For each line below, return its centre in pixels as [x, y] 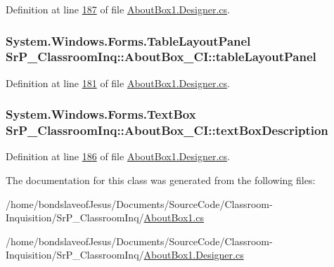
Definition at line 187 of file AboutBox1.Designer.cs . [118, 9]
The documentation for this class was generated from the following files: [161, 180]
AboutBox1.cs [174, 217]
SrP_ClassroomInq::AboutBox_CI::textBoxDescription [167, 130]
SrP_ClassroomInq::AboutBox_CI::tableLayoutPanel [161, 57]
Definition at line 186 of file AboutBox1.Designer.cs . [118, 156]
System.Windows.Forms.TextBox [101, 114]
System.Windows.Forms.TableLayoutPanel [128, 40]
